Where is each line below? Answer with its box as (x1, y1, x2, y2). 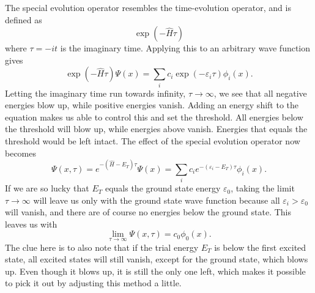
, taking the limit (231, 182, 295, 195)
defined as (5, 13, 42, 26)
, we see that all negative (213, 86, 307, 99)
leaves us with (5, 217, 57, 230)
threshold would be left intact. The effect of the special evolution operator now (5, 135, 300, 147)
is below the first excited (214, 240, 306, 253)
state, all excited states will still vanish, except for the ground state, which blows (5, 253, 308, 265)
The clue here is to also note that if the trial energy (5, 240, 199, 253)
